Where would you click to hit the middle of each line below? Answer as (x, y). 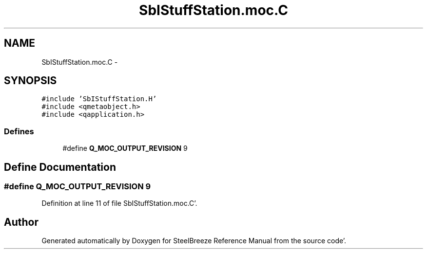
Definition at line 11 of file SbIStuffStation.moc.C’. (119, 203)
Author (21, 222)
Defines (19, 131)
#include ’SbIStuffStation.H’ (99, 99)
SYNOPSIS (30, 81)
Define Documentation (60, 167)
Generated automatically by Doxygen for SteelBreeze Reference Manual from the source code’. (194, 241)
